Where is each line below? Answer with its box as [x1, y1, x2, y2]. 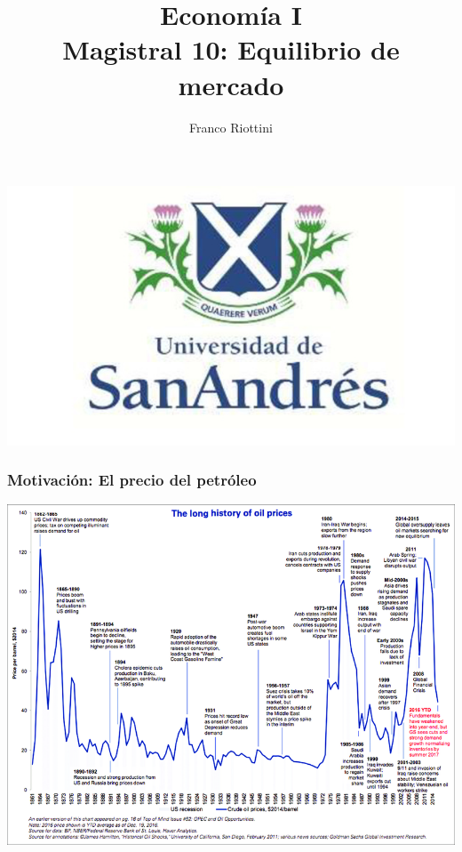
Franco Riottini [189, 117, 273, 136]
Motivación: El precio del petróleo [7, 469, 257, 491]
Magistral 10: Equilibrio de [62, 31, 400, 68]
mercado [178, 66, 284, 102]
